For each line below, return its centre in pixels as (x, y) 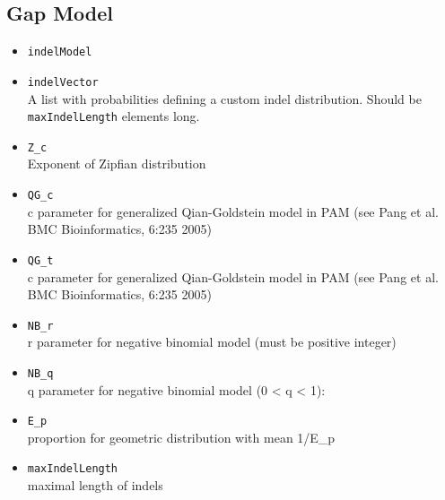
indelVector (63, 82)
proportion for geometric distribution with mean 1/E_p (181, 437)
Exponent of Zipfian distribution (117, 164)
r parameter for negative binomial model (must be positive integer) (212, 342)
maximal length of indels (95, 485)
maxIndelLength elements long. (113, 116)
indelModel (60, 52)
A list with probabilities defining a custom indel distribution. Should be (224, 98)
